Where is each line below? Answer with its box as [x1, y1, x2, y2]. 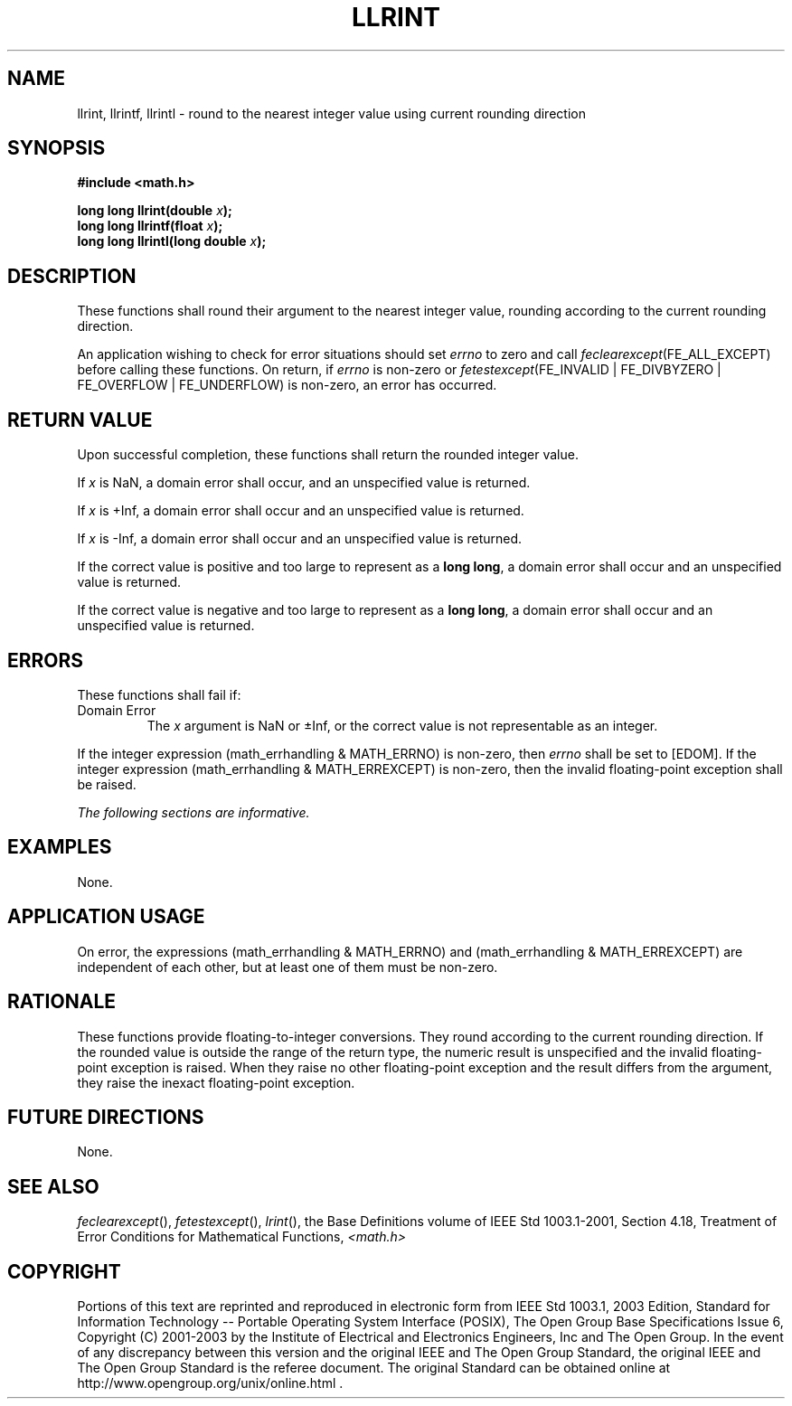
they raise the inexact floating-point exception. [77, 1074, 355, 1090]
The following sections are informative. [77, 804, 310, 820]
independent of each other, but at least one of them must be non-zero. [77, 958, 498, 975]
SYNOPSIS [7, 137, 106, 160]
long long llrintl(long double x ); [77, 233, 267, 250]
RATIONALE [7, 990, 117, 1014]
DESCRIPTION [7, 264, 137, 288]
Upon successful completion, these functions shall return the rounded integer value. [77, 447, 579, 463]
